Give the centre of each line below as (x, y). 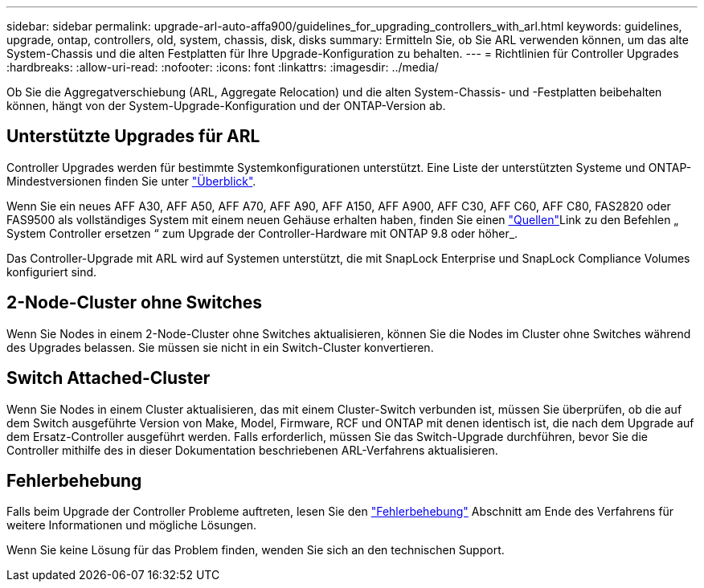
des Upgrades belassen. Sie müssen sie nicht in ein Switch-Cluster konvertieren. (220, 347)
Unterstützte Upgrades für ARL (133, 137)
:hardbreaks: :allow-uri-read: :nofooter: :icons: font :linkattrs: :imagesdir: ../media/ (223, 67)
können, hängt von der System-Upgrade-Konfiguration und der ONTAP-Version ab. (226, 106)
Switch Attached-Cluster (108, 378)
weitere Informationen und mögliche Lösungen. (132, 525)
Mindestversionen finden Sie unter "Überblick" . (131, 181)
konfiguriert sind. (52, 272)
